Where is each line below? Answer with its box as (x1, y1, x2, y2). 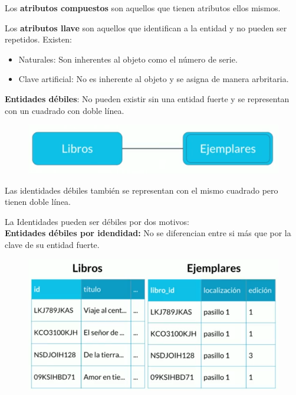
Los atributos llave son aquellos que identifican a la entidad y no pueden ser (5, 21, 287, 34)
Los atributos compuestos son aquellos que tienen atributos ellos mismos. (5, 2, 281, 14)
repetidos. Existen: (5, 33, 72, 45)
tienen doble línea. (5, 195, 71, 208)
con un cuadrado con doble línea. (5, 104, 124, 116)
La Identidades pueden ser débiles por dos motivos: (5, 215, 189, 227)
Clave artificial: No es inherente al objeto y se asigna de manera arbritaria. (18, 73, 289, 85)
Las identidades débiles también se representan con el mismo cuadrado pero (5, 184, 278, 196)
